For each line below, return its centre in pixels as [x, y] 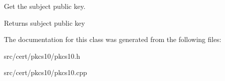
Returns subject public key [45, 22]
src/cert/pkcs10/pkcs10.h [42, 56]
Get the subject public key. [45, 6]
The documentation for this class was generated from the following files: [113, 39]
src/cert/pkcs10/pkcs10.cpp [46, 72]
